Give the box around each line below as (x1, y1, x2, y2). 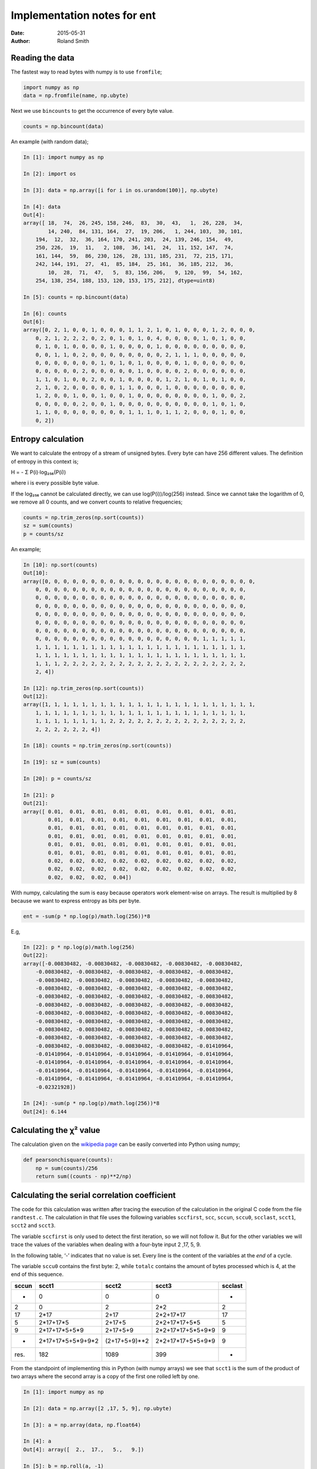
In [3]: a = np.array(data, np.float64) (23, 1421, 141, 1428)
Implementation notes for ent (11, 9, 156, 22)
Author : (11, 37, 31, 44)
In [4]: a (23, 1438, 52, 1445)
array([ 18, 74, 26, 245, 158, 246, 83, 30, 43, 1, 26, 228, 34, (23, 220, 244, 226)
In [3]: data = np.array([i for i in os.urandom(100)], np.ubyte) (23, 187, 218, 193)
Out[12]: (23, 693, 49, 700)
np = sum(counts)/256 (35, 1165, 98, 1172)
